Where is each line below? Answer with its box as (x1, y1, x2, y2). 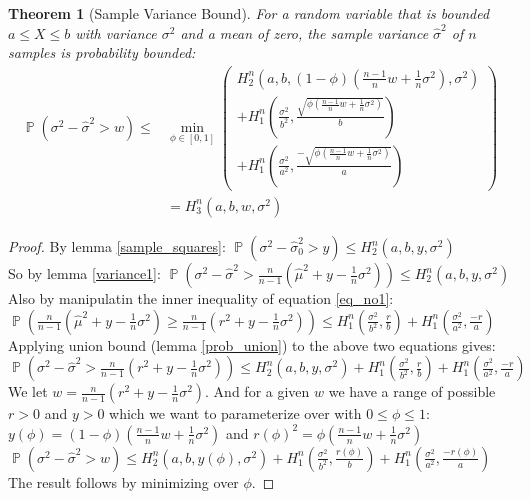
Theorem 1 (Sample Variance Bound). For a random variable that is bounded (8, 3, 490, 23)
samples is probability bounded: (8, 42, 196, 63)
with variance (75, 22, 157, 43)
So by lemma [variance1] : (8, 263, 161, 283)
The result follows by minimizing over (8, 471, 239, 492)
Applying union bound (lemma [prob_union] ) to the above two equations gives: (8, 334, 496, 355)
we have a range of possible (328, 381, 496, 402)
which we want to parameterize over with (109, 403, 362, 424)
